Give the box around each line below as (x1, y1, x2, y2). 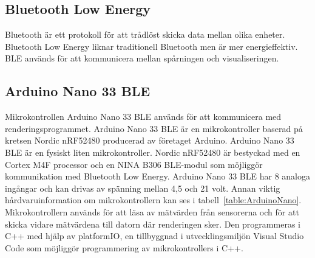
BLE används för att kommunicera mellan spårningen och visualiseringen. (5, 52, 279, 64)
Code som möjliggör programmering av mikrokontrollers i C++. (5, 241, 243, 254)
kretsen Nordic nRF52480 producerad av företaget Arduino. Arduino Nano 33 (5, 134, 294, 147)
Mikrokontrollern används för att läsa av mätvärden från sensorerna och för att (5, 205, 299, 218)
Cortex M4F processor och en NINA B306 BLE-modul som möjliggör (5, 158, 263, 170)
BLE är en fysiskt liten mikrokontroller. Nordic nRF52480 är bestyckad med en (5, 145, 300, 158)
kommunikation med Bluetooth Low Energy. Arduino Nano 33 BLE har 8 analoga (5, 170, 310, 183)
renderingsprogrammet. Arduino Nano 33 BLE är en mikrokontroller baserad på (5, 122, 303, 134)
